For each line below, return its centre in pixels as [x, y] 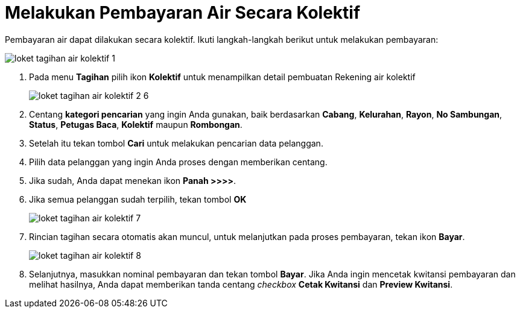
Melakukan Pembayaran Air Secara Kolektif [183, 13]
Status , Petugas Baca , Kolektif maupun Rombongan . [136, 124]
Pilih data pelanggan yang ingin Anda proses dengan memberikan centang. [178, 162]
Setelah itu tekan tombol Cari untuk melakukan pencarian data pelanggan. [176, 143]
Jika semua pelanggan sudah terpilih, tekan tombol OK [138, 199]
